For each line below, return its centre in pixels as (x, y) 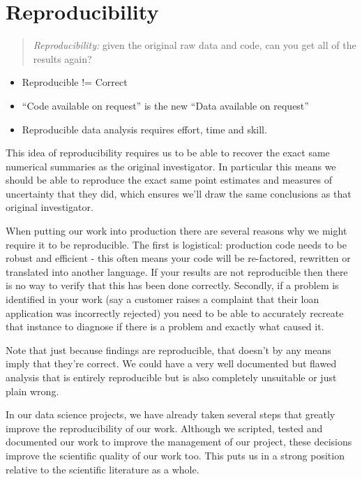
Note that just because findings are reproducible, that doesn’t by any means (168, 349)
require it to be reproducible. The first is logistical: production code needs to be (176, 244)
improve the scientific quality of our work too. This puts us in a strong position (175, 455)
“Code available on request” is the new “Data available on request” (165, 105)
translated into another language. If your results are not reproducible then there (177, 271)
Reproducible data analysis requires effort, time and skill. (144, 129)
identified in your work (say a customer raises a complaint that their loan (163, 299)
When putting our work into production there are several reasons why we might (176, 231)
